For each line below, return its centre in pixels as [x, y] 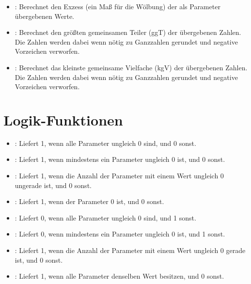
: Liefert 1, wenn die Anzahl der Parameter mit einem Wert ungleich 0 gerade [130, 250]
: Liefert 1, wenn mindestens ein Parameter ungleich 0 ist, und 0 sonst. [120, 159]
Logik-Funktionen [63, 119]
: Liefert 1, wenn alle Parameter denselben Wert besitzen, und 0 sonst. [119, 276]
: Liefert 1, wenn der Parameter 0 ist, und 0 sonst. [89, 201]
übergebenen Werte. [45, 16]
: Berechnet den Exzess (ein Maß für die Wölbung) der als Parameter [118, 6]
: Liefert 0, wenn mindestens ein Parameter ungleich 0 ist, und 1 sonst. [120, 234]
